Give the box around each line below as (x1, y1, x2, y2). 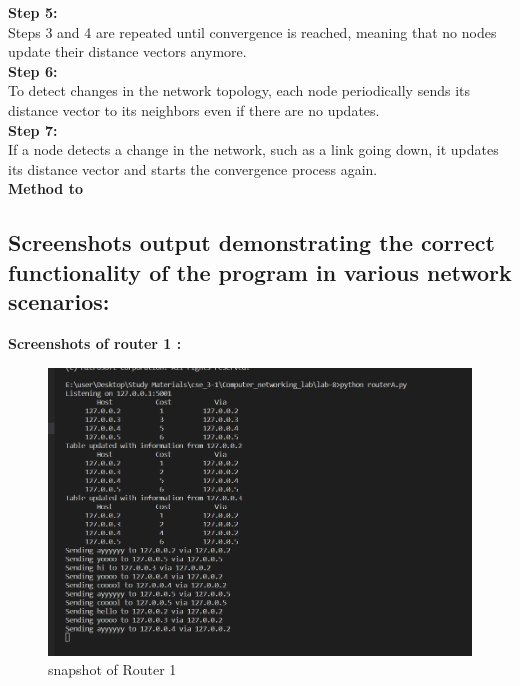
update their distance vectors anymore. (8, 41, 247, 62)
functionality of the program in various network (8, 256, 512, 287)
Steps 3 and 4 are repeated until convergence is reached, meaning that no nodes (8, 21, 497, 42)
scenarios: (8, 286, 110, 317)
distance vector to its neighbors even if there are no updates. (8, 99, 380, 120)
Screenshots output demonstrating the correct (8, 227, 495, 258)
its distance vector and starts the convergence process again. (8, 158, 378, 179)
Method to (8, 178, 83, 199)
